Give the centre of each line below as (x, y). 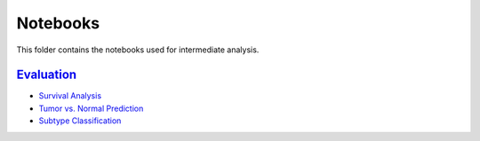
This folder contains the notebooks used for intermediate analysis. (138, 50)
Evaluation (47, 75)
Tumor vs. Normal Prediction (91, 108)
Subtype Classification (80, 121)
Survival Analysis (70, 96)
